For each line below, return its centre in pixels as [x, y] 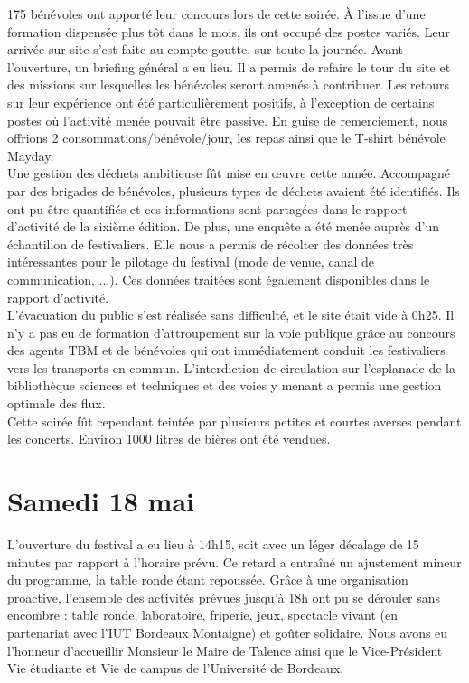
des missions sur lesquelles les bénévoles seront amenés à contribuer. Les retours [229, 84]
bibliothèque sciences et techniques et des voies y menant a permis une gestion [225, 385]
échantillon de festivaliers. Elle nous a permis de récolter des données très [211, 243]
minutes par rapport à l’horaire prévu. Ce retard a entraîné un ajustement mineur [234, 561]
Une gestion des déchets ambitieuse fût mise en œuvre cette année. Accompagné [229, 173]
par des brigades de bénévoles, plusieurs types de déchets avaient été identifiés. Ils [234, 190]
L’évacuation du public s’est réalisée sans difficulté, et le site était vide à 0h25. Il [231, 315]
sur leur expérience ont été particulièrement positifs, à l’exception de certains [221, 102]
